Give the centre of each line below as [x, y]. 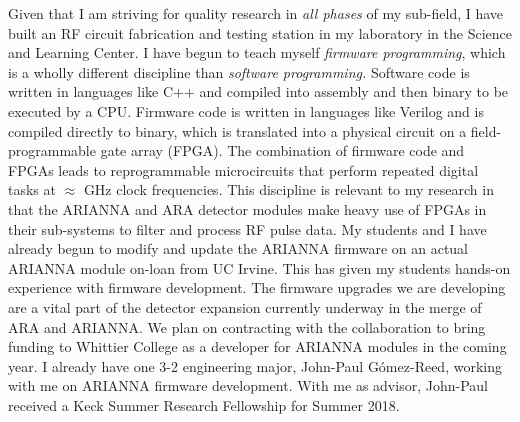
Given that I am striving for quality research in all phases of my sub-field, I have [256, 13]
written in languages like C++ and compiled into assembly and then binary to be [258, 91]
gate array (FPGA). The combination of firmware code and [282, 150]
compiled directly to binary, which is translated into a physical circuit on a [237, 130]
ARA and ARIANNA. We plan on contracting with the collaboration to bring [247, 326]
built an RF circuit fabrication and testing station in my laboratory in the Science [260, 32]
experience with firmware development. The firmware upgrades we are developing [257, 287]
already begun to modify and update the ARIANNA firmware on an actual [238, 248]
